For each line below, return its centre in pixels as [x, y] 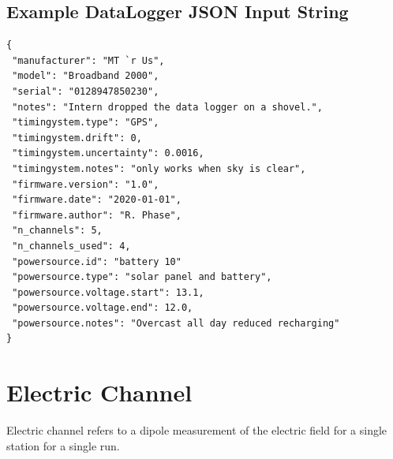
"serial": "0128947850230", [86, 91]
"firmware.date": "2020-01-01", [97, 200]
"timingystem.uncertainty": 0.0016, [108, 153]
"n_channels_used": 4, [71, 246]
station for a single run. [63, 445]
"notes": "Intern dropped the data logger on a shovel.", [167, 107]
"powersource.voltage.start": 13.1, [108, 292]
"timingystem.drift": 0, [77, 138]
